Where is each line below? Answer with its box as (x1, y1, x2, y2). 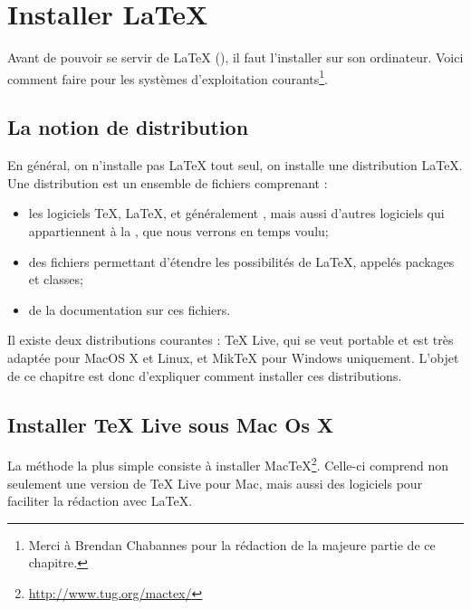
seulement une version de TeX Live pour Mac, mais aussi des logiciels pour (7, 473, 423, 492)
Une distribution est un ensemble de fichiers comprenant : (7, 173, 328, 192)
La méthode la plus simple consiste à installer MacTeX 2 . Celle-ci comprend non (7, 453, 449, 474)
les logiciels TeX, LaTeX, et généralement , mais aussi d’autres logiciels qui (28, 204, 445, 223)
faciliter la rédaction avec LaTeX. (7, 491, 193, 510)
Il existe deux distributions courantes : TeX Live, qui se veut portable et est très (7, 330, 454, 349)
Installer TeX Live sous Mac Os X (7, 410, 334, 438)
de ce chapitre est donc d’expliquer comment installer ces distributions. (7, 366, 402, 385)
